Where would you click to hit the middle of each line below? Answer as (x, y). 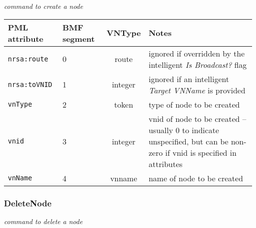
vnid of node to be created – (197, 118)
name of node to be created (196, 178)
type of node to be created (194, 104)
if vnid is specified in (201, 152)
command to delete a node (43, 221)
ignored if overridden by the (196, 53)
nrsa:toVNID (30, 84)
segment (79, 38)
